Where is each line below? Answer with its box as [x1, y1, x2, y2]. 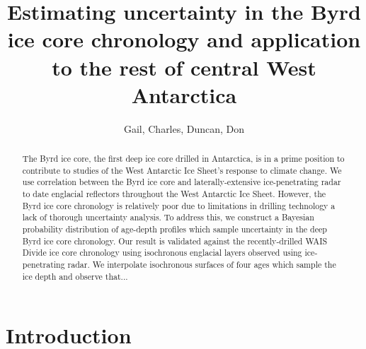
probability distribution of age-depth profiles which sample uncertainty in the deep [22, 223, 327, 235]
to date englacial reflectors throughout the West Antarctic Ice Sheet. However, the [22, 188, 326, 200]
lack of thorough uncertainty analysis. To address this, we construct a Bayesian [22, 211, 314, 223]
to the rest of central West [52, 52, 316, 81]
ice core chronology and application [7, 25, 361, 54]
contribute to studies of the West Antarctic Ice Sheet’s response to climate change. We [22, 164, 342, 176]
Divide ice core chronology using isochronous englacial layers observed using [22, 247, 302, 259]
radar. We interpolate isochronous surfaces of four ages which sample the [67, 258, 336, 270]
